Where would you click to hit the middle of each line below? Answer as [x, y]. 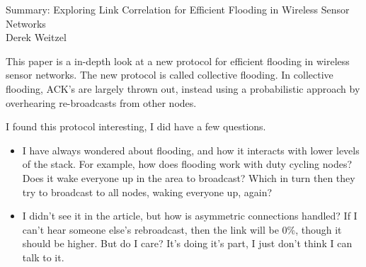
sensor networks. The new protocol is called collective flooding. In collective [170, 75]
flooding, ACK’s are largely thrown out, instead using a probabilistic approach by [183, 88]
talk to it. [43, 257]
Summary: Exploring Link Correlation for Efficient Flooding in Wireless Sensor [178, 9]
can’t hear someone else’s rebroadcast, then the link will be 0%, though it [182, 229]
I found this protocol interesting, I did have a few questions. [136, 126]
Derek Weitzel [36, 37]
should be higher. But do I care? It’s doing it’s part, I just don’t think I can [187, 243]
